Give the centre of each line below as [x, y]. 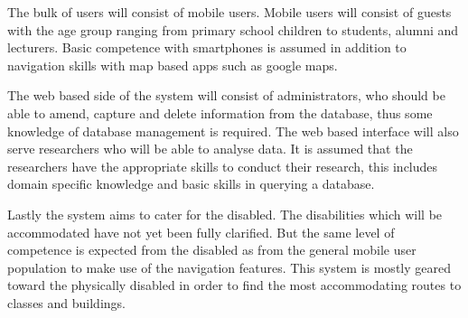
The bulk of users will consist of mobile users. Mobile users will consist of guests [229, 12]
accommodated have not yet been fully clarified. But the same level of [201, 232]
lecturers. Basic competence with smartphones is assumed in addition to [207, 47]
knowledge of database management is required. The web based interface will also [233, 131]
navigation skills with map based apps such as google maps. [173, 65]
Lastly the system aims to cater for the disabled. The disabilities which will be [225, 214]
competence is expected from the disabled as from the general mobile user [212, 250]
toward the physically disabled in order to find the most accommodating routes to [234, 285]
